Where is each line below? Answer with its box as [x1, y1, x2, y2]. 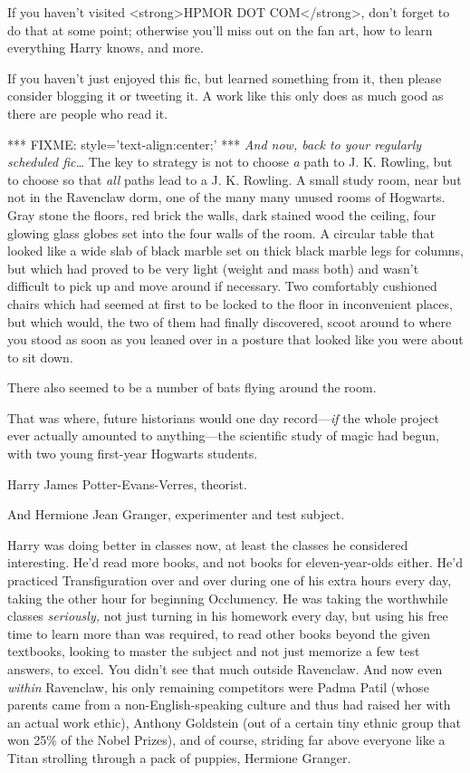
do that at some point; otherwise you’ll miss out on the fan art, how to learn [7, 20, 433, 39]
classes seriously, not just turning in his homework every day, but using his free [7, 606, 448, 625]
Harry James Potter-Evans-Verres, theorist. [7, 474, 247, 493]
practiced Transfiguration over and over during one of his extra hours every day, [7, 571, 452, 590]
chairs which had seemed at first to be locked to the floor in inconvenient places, [7, 294, 453, 313]
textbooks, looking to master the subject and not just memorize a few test [7, 642, 420, 661]
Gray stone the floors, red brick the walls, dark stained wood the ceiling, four [7, 205, 436, 224]
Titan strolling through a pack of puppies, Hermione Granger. [7, 748, 351, 767]
